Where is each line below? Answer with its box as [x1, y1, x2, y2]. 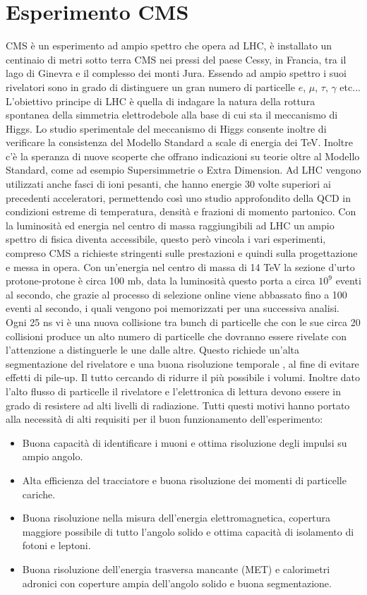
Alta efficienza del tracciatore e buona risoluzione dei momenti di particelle [22, 472, 347, 487]
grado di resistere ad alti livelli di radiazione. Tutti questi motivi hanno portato [6, 397, 350, 412]
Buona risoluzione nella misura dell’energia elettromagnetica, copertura [22, 510, 330, 525]
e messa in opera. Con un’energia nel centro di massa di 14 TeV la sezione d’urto [6, 259, 355, 274]
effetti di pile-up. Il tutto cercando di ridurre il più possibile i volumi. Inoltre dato [6, 370, 361, 385]
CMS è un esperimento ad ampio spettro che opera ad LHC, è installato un [6, 38, 332, 53]
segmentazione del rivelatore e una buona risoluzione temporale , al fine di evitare [6, 356, 359, 371]
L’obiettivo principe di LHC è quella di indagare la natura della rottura [6, 93, 315, 108]
